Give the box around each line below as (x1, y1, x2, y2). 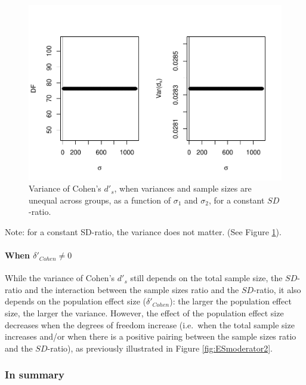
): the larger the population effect (169, 295, 292, 307)
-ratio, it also (254, 283, 301, 295)
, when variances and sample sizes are (114, 182, 252, 195)
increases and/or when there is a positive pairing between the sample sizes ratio (5, 330, 296, 343)
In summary (5, 367, 64, 382)
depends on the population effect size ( (5, 295, 146, 307)
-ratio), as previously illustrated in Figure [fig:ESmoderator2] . (47, 341, 273, 354)
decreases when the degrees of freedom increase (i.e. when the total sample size (5, 318, 295, 331)
